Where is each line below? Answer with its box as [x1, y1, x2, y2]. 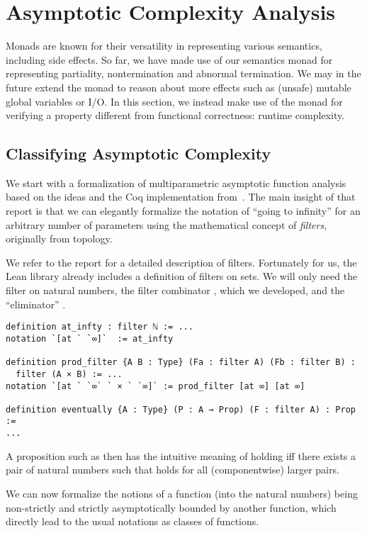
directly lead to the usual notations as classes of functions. [6, 514, 259, 529]
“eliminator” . [6, 296, 66, 311]
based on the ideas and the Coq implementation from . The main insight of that [6, 189, 356, 204]
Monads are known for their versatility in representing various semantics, [6, 38, 322, 53]
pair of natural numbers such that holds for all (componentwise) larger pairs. [6, 462, 339, 477]
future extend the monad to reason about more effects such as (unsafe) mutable [6, 79, 351, 94]
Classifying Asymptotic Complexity [6, 142, 271, 164]
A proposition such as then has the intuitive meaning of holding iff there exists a [6, 448, 356, 463]
